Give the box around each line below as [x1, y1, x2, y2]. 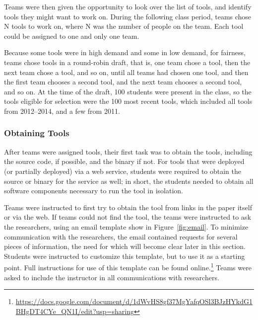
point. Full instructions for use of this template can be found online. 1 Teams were [4, 261, 252, 272]
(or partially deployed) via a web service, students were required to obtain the [4, 165, 242, 176]
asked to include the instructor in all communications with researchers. [4, 272, 219, 282]
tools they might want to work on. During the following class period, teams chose [4, 11, 252, 21]
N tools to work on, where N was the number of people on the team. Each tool [4, 21, 244, 31]
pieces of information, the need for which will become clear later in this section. [4, 241, 246, 251]
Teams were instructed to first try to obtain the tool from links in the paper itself [4, 202, 252, 212]
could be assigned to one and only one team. [4, 30, 139, 41]
